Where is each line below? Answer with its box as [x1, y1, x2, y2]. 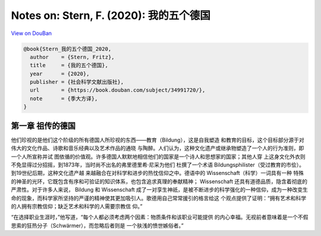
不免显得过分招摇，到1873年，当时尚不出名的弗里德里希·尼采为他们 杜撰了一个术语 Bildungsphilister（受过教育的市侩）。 [11, 161, 304, 168]
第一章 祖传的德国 [11, 120, 75, 130]
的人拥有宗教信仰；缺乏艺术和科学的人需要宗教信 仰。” [11, 202, 143, 210]
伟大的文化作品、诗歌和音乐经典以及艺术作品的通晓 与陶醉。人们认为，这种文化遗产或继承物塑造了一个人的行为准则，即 [11, 145, 304, 152]
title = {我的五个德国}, [30, 62, 108, 69]
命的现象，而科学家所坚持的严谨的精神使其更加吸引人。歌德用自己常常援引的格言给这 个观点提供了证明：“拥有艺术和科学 [11, 194, 307, 202]
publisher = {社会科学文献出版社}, [30, 79, 124, 85]
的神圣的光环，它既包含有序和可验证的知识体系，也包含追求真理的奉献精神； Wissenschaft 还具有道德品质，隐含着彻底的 [11, 178, 308, 185]
